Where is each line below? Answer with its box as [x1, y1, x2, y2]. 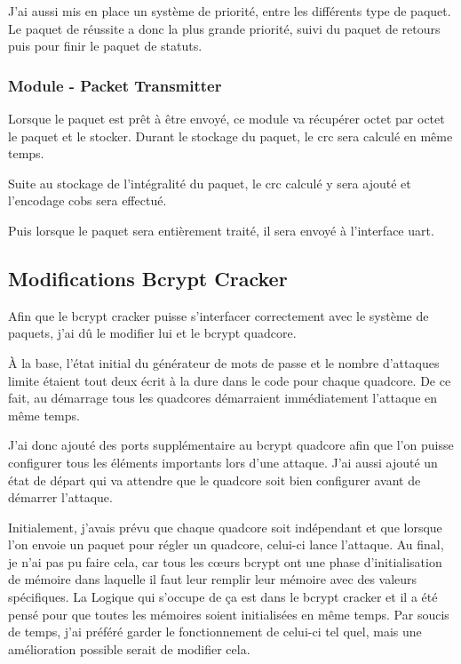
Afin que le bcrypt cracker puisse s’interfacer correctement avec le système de [8, 306, 429, 324]
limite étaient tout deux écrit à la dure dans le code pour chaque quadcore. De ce [8, 371, 451, 389]
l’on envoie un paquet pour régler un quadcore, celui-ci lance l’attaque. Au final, [8, 535, 444, 554]
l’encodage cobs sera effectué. [8, 191, 167, 210]
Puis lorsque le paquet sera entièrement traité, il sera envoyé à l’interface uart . [8, 220, 434, 239]
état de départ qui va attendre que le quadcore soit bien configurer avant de [8, 470, 421, 489]
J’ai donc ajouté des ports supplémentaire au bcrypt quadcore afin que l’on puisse [8, 436, 454, 454]
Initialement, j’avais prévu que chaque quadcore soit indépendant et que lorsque [8, 517, 442, 536]
